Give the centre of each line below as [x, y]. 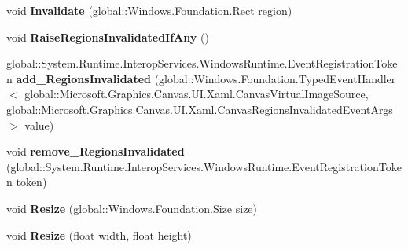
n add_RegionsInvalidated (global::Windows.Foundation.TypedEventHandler [201, 78]
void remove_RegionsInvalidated [96, 151]
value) [39, 124]
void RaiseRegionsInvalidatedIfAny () [108, 37]
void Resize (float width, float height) [99, 234]
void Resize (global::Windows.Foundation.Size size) [132, 208]
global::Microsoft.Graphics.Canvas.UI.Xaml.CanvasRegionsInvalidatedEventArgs [200, 109]
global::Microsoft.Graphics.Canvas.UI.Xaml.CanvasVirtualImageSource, [197, 94]
